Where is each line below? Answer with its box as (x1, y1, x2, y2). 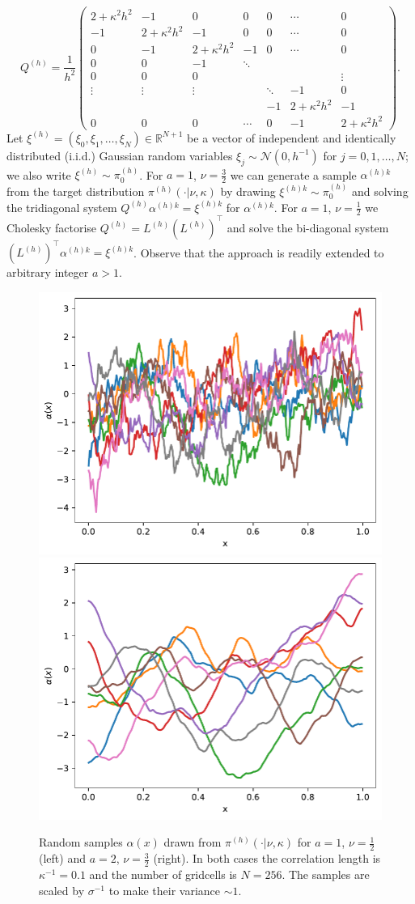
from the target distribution (6, 183, 145, 200)
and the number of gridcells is (89, 866, 237, 883)
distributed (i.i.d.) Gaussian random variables (6, 146, 233, 163)
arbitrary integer (6, 264, 89, 281)
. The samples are (282, 866, 370, 883)
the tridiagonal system (6, 198, 117, 215)
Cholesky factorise (6, 219, 97, 236)
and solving (351, 183, 409, 200)
